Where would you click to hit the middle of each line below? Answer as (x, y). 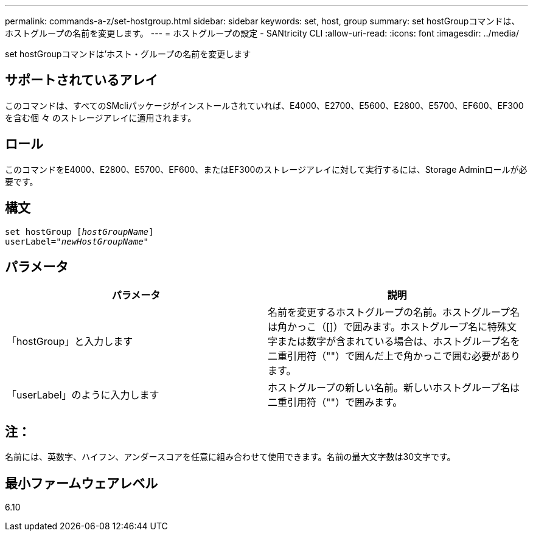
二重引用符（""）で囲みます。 (335, 402)
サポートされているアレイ (82, 80)
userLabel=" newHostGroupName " (77, 241)
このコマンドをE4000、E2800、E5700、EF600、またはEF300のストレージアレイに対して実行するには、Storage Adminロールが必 (266, 169)
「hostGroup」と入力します (70, 342)
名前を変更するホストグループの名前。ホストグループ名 (394, 312)
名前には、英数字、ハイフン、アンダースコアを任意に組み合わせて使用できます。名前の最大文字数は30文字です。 (230, 457)
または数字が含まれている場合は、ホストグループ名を (399, 342)
